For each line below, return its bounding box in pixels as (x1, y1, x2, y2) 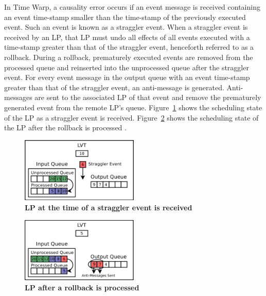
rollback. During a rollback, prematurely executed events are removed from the (4, 51, 253, 62)
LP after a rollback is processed (25, 282, 139, 292)
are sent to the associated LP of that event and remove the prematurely (34, 92, 261, 103)
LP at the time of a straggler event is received (25, 202, 192, 212)
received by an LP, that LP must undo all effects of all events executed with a (4, 31, 250, 42)
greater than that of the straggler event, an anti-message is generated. (4, 82, 224, 92)
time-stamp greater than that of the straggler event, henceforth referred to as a (4, 42, 254, 52)
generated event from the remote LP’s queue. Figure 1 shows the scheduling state (4, 102, 262, 112)
